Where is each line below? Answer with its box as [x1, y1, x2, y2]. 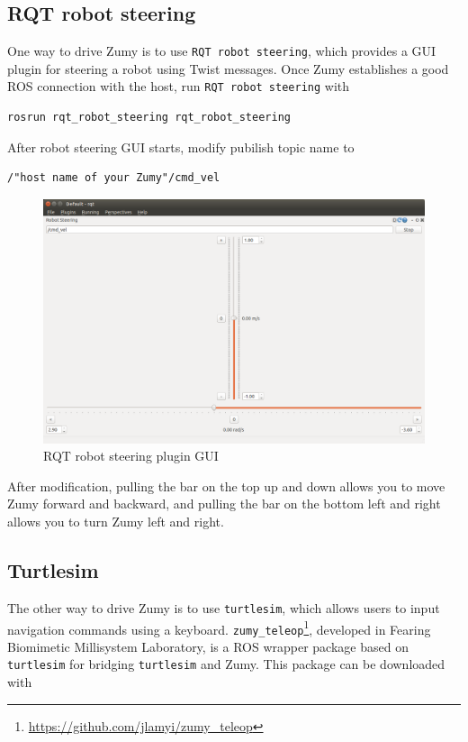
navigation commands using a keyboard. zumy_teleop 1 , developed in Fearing [7, 617, 431, 638]
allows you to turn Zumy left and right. [7, 512, 224, 531]
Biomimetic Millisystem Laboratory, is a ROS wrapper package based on [7, 637, 409, 655]
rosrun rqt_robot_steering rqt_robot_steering [7, 111, 291, 124]
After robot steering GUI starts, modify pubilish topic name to [7, 137, 355, 156]
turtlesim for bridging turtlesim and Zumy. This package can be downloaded [7, 655, 445, 673]
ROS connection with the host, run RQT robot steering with [7, 77, 350, 96]
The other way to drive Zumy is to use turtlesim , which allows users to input [7, 598, 440, 617]
